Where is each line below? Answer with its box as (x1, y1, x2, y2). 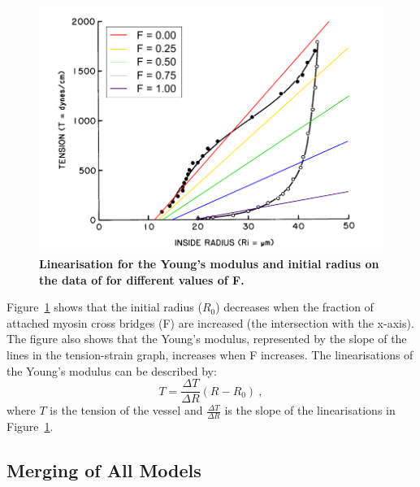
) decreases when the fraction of (215, 298, 374, 315)
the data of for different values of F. (39, 271, 245, 288)
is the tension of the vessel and (50, 402, 203, 419)
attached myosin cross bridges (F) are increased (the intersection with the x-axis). (6, 314, 414, 331)
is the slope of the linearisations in (224, 402, 396, 419)
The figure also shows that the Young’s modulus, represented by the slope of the (6, 330, 407, 347)
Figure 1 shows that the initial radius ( (6, 298, 202, 315)
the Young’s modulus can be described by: (6, 362, 217, 379)
